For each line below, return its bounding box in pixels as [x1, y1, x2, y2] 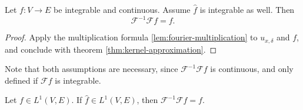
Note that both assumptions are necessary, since [5, 63, 178, 75]
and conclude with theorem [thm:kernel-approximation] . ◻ [5, 43, 217, 55]
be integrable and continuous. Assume [54, 4, 191, 15]
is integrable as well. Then [199, 4, 295, 15]
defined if [5, 74, 38, 86]
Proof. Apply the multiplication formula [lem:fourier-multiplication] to [5, 31, 258, 43]
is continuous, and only [210, 63, 294, 75]
